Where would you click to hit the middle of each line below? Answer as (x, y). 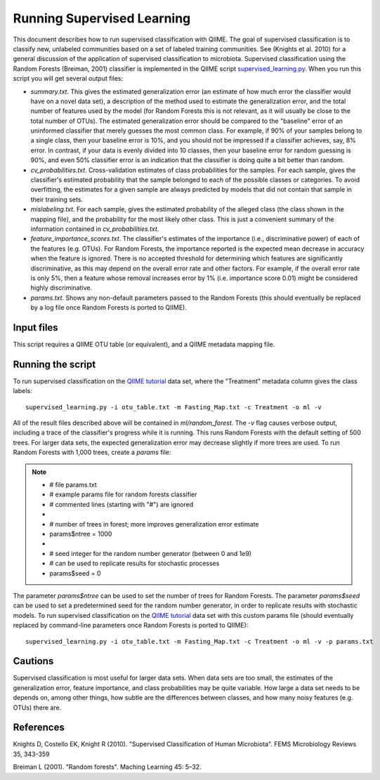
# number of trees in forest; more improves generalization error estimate (154, 524)
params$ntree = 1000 (81, 534)
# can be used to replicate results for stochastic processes (135, 563)
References (39, 728)
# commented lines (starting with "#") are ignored (122, 504)
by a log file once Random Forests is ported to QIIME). (109, 308)
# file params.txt (73, 485)
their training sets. (57, 199)
